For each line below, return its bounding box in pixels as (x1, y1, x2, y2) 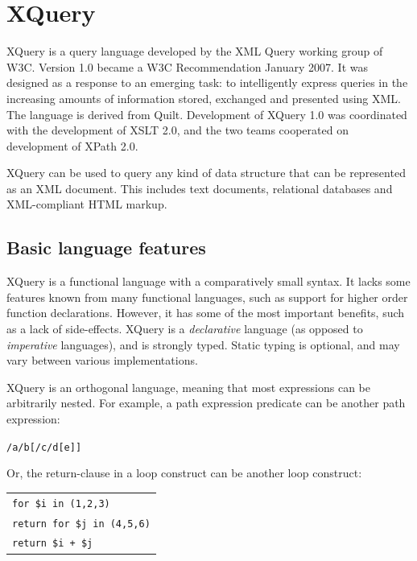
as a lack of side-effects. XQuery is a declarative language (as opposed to (6, 320, 363, 337)
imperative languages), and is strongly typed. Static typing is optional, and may (6, 336, 400, 353)
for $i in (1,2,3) (12, 497, 110, 509)
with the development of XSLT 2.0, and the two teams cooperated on (6, 122, 349, 138)
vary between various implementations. (6, 352, 198, 369)
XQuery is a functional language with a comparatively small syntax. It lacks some (6, 273, 411, 290)
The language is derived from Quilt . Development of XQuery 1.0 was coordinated (6, 105, 407, 122)
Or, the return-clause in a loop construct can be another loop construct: (6, 464, 362, 481)
